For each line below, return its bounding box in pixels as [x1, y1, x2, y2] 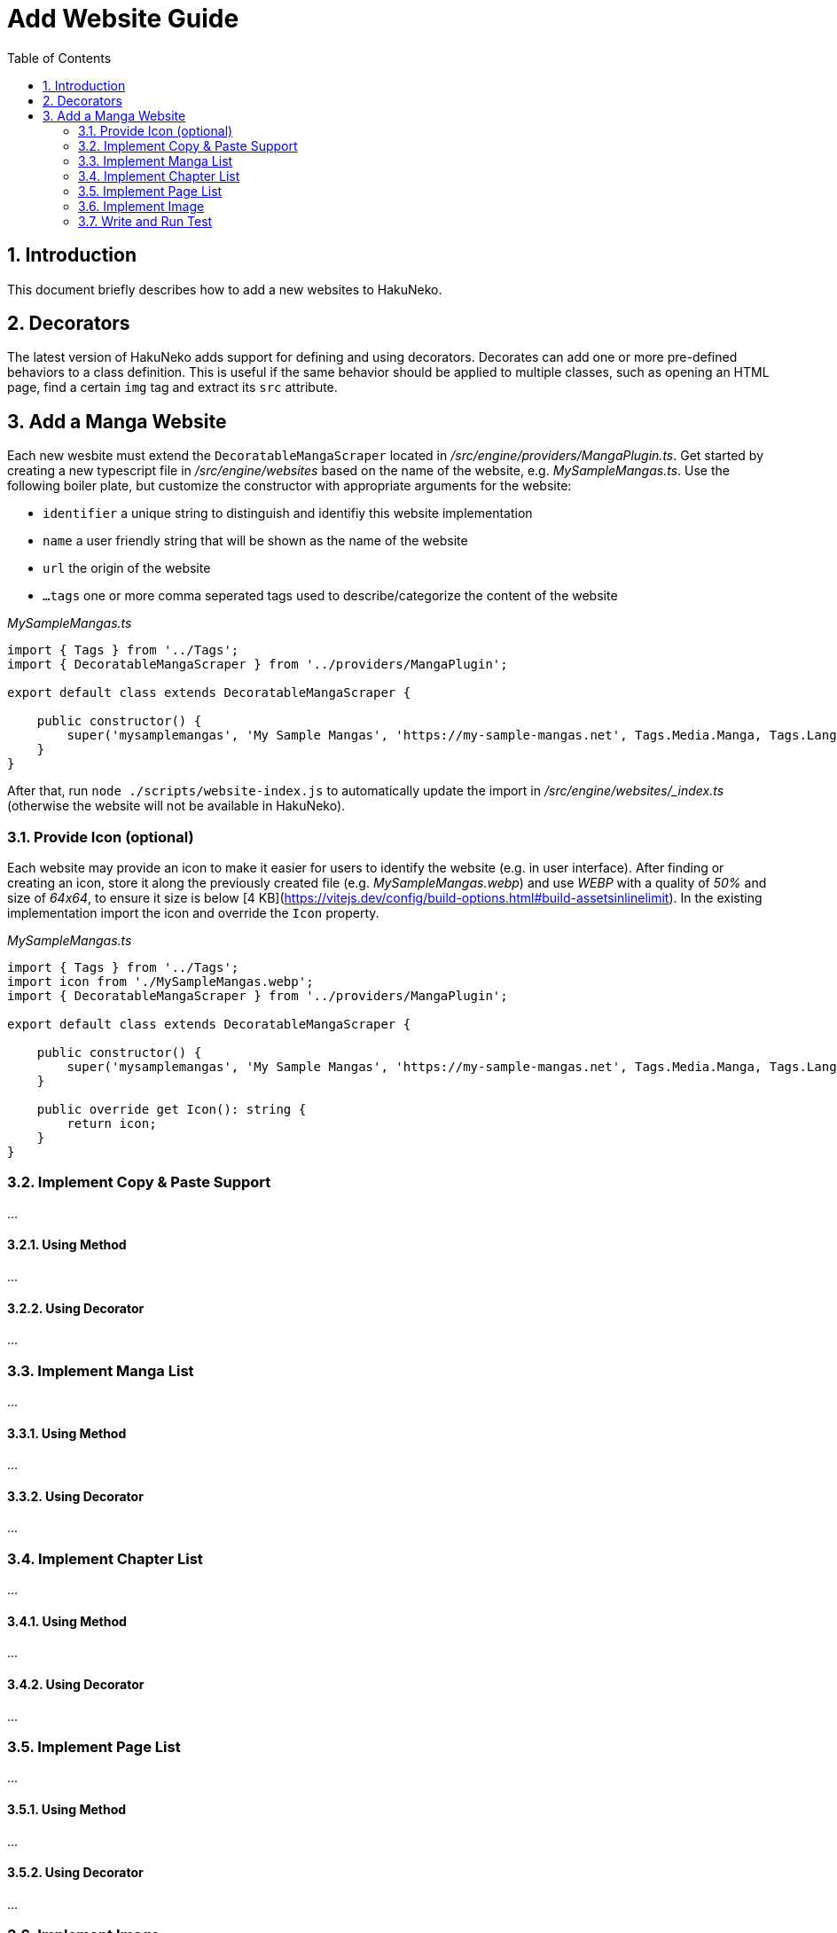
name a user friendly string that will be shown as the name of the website [43, 533, 468, 549]
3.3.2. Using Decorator [7, 1488, 144, 1504]
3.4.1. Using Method [7, 1613, 127, 1629]
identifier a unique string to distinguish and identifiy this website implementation [43, 505, 533, 521]
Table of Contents [7, 50, 112, 66]
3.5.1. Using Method [7, 1801, 127, 1817]
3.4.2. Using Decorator [7, 1676, 145, 1692]
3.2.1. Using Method [7, 1237, 127, 1253]
